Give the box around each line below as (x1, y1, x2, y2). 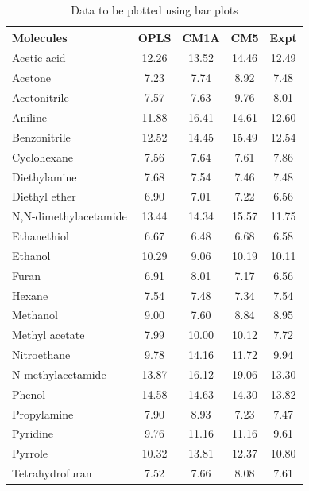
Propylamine (12, 405, 74, 422)
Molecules (12, 29, 68, 45)
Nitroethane (12, 346, 71, 363)
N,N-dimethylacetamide (12, 208, 127, 224)
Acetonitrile (12, 89, 69, 106)
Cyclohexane (12, 148, 73, 165)
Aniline (12, 108, 47, 125)
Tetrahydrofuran (12, 465, 92, 481)
